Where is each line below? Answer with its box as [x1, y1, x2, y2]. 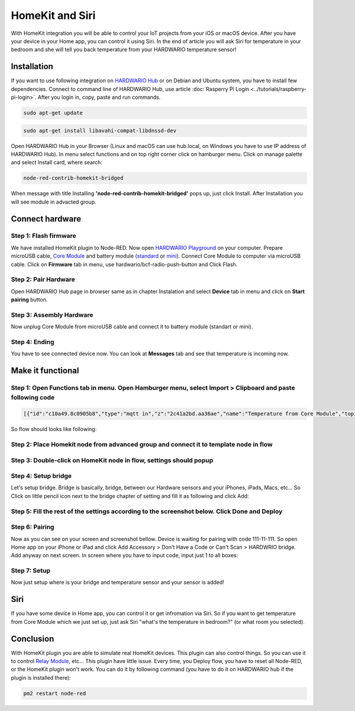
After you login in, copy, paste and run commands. [37, 94, 161, 101]
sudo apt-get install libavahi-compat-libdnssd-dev [23, 127, 177, 134]
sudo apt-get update [23, 110, 83, 116]
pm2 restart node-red [23, 690, 86, 697]
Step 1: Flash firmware [11, 231, 76, 240]
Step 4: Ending [11, 338, 54, 346]
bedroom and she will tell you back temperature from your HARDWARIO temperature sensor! [11, 46, 237, 53]
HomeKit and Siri [11, 9, 96, 22]
